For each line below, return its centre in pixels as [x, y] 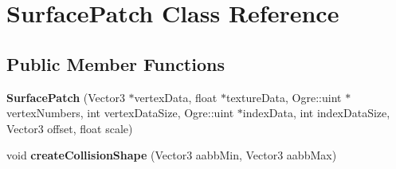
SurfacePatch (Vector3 [66, 97]
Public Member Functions [116, 63]
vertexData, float [176, 97]
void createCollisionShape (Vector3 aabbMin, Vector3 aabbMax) [172, 155]
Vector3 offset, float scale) [70, 128]
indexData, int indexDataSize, [316, 113]
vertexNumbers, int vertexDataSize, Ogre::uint [120, 113]
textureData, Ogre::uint [284, 97]
